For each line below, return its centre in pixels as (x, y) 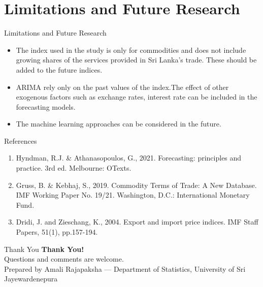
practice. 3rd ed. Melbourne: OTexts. (74, 168)
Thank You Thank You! (44, 249)
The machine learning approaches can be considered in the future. (119, 124)
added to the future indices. (59, 69)
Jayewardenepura (31, 279)
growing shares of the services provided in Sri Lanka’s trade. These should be (136, 60)
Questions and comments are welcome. (64, 259)
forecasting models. (46, 106)
